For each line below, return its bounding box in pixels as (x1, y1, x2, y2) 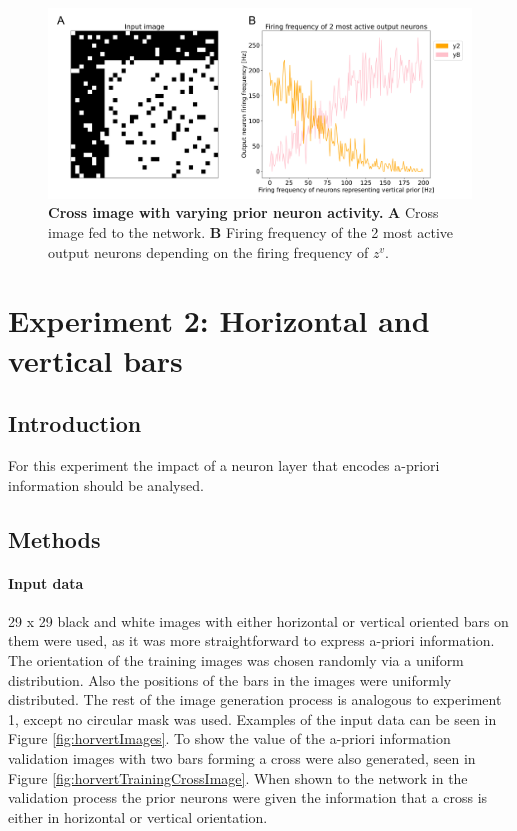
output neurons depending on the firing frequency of (48, 241, 369, 262)
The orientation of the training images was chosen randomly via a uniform (8, 649, 464, 670)
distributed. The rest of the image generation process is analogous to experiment (8, 689, 502, 710)
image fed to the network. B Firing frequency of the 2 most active (48, 222, 453, 243)
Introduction (8, 408, 142, 439)
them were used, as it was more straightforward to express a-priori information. (8, 630, 495, 651)
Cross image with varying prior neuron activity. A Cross (48, 202, 439, 223)
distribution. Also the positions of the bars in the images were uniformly (8, 669, 452, 690)
